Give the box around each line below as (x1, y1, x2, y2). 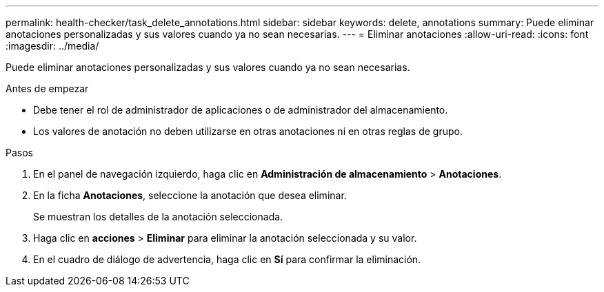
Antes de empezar (6, 83, 89, 94)
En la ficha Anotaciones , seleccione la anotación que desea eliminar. (33, 189, 347, 201)
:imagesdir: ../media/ (6, 40, 99, 52)
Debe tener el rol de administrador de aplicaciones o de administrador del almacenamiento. (33, 104, 448, 116)
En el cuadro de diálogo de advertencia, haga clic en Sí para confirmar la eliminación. (33, 253, 421, 265)
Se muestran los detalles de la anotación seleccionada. (33, 211, 283, 222)
